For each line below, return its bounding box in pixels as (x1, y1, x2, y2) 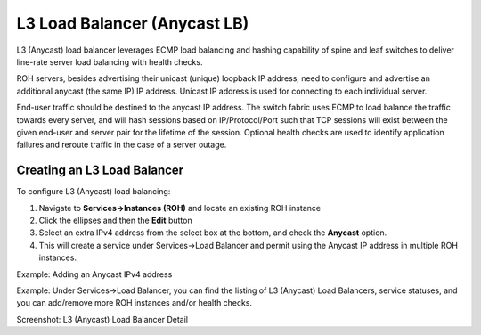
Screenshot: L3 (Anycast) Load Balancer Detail (16, 314, 189, 324)
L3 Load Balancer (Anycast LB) (16, 13, 249, 33)
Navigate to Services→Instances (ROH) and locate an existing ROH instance (38, 202, 321, 213)
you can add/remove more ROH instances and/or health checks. (16, 298, 253, 308)
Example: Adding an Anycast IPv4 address (16, 268, 173, 280)
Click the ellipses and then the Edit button (38, 215, 192, 225)
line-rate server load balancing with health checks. (16, 56, 203, 67)
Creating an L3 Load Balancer (16, 163, 184, 178)
